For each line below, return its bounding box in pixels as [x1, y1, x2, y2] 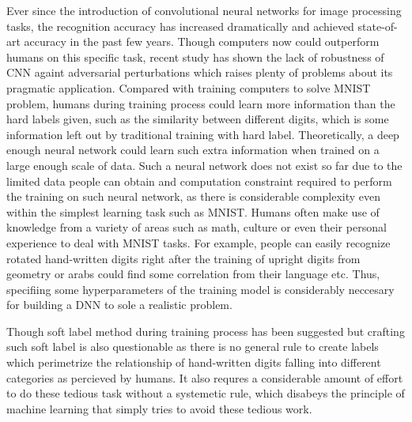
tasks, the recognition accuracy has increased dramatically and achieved [6, 17, 354, 34]
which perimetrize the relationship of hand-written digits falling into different [6, 354, 381, 371]
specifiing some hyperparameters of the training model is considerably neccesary [6, 281, 395, 297]
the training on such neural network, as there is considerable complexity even [6, 188, 380, 205]
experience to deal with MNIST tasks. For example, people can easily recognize [6, 234, 391, 251]
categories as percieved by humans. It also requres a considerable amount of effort [6, 369, 403, 386]
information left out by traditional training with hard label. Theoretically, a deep [6, 126, 399, 142]
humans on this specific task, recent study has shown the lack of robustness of [6, 48, 384, 65]
